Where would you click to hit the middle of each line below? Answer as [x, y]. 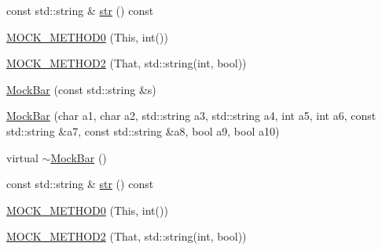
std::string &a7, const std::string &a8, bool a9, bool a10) [143, 130]
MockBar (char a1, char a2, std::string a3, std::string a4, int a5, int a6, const [191, 116]
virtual [22, 157]
